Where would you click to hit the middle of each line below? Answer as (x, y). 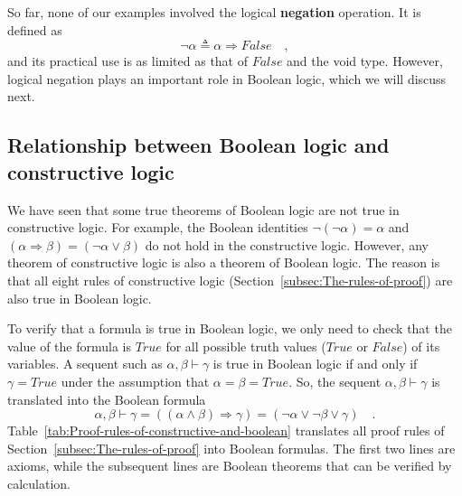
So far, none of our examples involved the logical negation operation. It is (214, 12)
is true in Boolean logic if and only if (315, 364)
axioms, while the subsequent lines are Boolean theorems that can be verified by (230, 466)
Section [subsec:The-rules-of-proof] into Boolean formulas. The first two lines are (231, 448)
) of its (421, 346)
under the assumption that (135, 381)
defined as (35, 29)
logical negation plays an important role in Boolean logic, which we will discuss (227, 78)
